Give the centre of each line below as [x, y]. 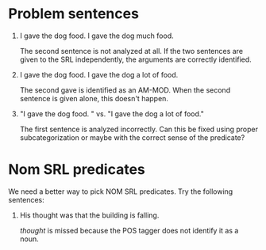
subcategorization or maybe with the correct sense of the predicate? [132, 137]
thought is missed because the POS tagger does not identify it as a [129, 230]
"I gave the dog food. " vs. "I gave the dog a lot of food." [112, 114]
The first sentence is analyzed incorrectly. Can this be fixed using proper [139, 129]
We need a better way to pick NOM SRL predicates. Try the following [121, 191]
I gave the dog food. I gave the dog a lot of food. [99, 74]
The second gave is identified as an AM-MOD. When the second [125, 90]
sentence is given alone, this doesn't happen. [94, 98]
